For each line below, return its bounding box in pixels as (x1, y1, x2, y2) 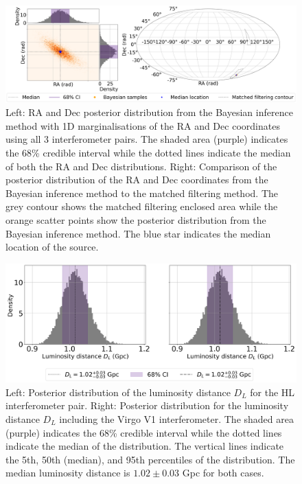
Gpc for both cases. (182, 465, 264, 480)
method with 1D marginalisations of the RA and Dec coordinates (5, 118, 280, 132)
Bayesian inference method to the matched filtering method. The (5, 185, 278, 200)
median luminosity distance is (5, 465, 130, 480)
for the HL (250, 384, 295, 399)
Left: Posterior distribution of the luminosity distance (5, 384, 231, 399)
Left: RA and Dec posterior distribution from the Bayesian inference (5, 105, 293, 119)
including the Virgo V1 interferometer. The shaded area (59, 412, 294, 426)
